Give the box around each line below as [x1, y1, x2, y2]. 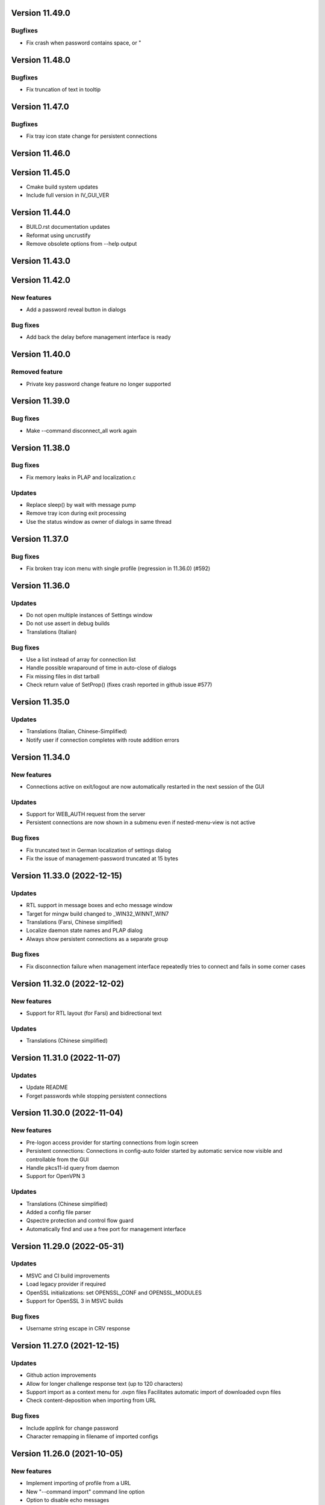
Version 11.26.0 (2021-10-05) [11, 1448, 123, 1459]
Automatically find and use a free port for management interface [26, 1225, 186, 1232]
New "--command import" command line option [26, 1488, 145, 1495]
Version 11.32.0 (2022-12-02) [11, 978, 125, 988]
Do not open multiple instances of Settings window [26, 612, 153, 619]
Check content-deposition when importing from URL [26, 1397, 156, 1404]
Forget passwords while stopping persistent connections [26, 1092, 167, 1099]
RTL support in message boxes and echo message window [26, 902, 173, 909]
